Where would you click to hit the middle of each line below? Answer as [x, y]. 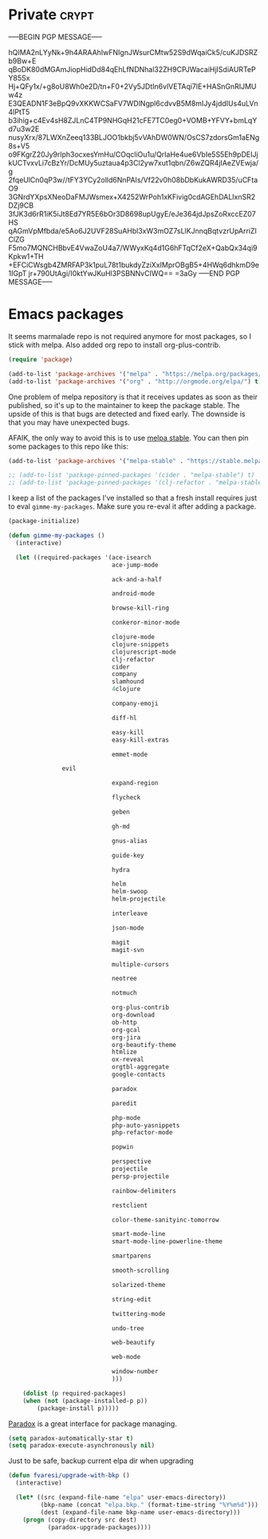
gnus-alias [130, 841]
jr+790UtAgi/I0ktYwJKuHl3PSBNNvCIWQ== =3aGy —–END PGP [134, 273]
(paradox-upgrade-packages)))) [99, 1527]
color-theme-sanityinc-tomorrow [165, 1220]
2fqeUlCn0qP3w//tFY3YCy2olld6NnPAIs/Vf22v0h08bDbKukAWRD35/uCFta [133, 180]
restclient [130, 1205]
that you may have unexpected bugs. [69, 422]
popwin [122, 1147]
